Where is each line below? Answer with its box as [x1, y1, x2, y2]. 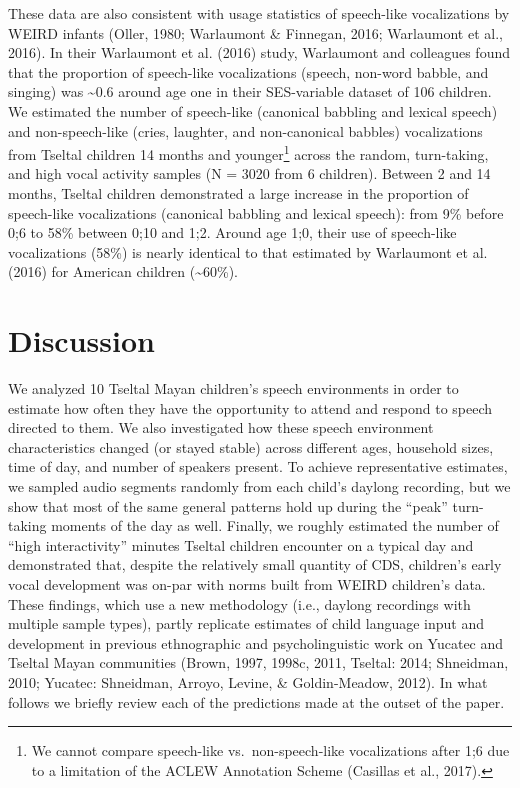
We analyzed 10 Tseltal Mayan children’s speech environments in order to [8, 378, 459, 399]
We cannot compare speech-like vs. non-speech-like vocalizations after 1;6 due [31, 740, 510, 761]
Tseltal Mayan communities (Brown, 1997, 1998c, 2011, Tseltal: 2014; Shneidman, [8, 652, 509, 673]
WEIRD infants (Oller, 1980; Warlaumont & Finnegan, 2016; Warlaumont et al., [8, 22, 503, 43]
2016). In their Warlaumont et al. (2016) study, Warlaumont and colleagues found [8, 42, 510, 63]
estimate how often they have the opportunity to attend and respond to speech [8, 397, 493, 418]
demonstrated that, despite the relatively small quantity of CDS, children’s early [8, 554, 502, 575]
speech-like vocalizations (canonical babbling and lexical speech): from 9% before [8, 202, 504, 223]
